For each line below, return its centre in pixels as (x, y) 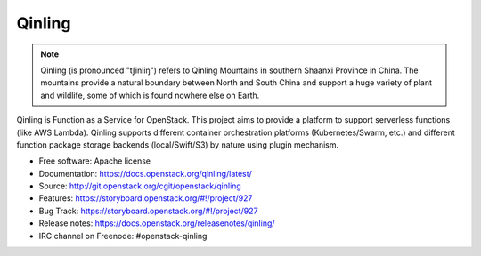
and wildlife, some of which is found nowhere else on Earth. (150, 95)
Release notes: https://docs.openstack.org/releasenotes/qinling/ (157, 223)
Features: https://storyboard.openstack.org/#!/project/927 (146, 198)
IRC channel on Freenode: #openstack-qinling (123, 236)
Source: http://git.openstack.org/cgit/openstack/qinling (140, 186)
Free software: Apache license (95, 161)
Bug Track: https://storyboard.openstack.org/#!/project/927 (148, 211)
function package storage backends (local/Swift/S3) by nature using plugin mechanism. (177, 144)
